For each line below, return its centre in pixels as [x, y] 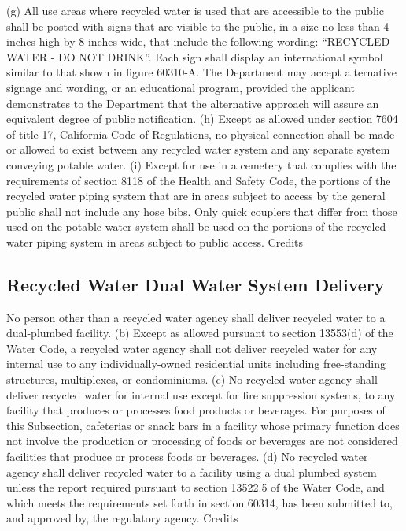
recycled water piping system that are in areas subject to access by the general [196, 196]
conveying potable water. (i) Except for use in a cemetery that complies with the [201, 164]
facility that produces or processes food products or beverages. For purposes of [196, 410]
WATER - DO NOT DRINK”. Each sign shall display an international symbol [195, 56]
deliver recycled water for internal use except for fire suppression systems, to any [201, 394]
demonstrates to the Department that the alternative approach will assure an [193, 103]
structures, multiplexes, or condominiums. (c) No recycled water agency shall [192, 379]
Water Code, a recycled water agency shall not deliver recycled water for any [192, 348]
